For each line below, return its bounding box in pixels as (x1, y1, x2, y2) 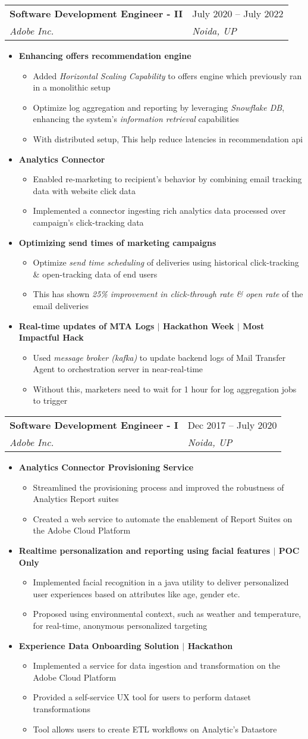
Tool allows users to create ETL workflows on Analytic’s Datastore (33, 722, 277, 735)
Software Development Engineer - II (10, 7, 183, 20)
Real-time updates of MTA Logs (18, 319, 155, 332)
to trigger (33, 394, 68, 407)
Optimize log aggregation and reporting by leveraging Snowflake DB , (33, 101, 285, 113)
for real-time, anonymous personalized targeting (33, 619, 208, 631)
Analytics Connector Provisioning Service (18, 461, 194, 473)
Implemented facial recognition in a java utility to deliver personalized (33, 576, 289, 588)
